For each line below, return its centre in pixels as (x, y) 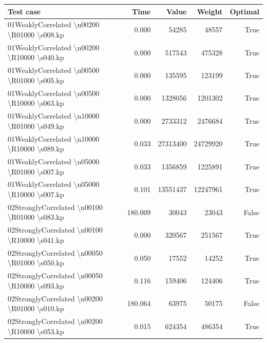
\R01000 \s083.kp (36, 217)
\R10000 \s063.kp (36, 103)
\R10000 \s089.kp (36, 149)
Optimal (244, 11)
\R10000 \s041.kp (36, 240)
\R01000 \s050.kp (36, 263)
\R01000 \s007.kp (36, 171)
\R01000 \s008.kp (36, 34)
